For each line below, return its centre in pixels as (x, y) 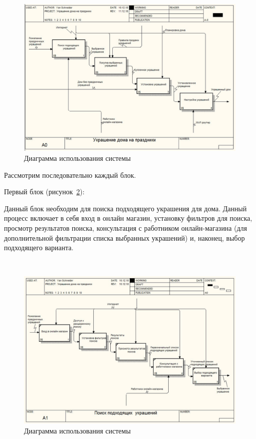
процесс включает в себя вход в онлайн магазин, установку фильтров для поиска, (128, 218)
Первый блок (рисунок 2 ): (44, 192)
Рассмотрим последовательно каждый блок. (70, 175)
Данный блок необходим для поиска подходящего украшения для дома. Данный (126, 208)
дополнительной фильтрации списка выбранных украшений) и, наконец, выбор (125, 237)
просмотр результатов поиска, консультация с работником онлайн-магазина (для (126, 227)
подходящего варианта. (39, 247)
